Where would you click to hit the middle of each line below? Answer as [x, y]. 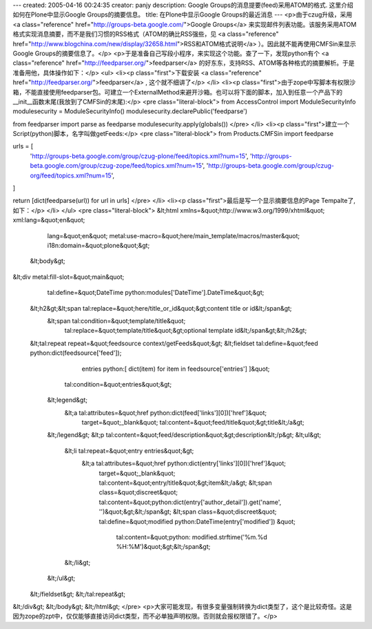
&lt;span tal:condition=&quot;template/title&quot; [116, 320]
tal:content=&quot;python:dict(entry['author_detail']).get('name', [190, 502]
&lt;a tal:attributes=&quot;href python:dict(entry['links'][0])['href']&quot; [184, 463]
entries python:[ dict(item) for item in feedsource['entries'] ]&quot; [176, 369]
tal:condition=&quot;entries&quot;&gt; [118, 384]
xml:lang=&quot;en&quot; [49, 220]
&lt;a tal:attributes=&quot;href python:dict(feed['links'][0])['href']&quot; [166, 413]
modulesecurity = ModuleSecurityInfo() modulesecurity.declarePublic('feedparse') [130, 111]
